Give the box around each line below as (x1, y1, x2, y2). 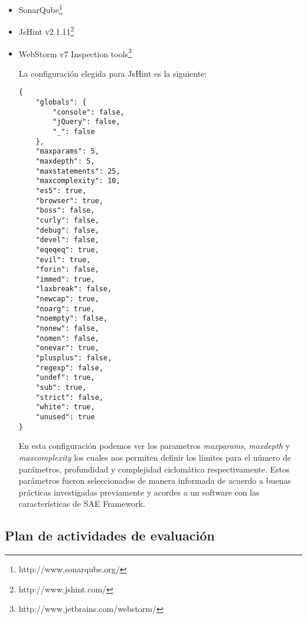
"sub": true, (35, 383, 87, 392)
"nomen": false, (35, 334, 99, 343)
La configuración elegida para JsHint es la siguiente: (18, 67, 207, 79)
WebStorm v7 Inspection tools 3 (18, 45, 132, 60)
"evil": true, (35, 255, 91, 264)
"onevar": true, (35, 344, 99, 353)
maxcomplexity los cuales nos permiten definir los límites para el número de (18, 451, 291, 463)
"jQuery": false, (53, 118, 120, 126)
